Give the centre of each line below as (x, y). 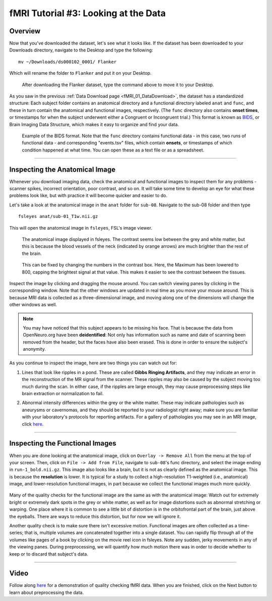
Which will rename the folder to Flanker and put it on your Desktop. (80, 73)
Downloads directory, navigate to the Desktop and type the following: (81, 50)
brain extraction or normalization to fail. (63, 394)
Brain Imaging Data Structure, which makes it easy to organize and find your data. (94, 124)
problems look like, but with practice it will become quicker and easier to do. (88, 196)
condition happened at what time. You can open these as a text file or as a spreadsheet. (113, 150)
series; (16, 533)
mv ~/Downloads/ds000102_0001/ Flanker (67, 62)
